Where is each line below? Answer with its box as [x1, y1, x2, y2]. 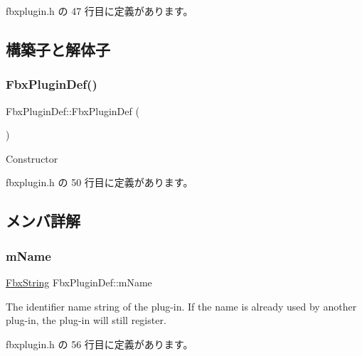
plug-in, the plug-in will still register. [6, 313, 166, 328]
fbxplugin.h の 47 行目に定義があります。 [6, 4, 193, 18]
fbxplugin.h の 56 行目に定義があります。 [6, 336, 193, 351]
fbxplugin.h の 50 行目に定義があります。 [6, 175, 193, 190]
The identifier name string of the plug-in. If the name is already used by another [6, 298, 357, 313]
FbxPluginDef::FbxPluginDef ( [6, 103, 139, 118]
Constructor [6, 151, 58, 166]
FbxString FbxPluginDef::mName [6, 274, 152, 289]
